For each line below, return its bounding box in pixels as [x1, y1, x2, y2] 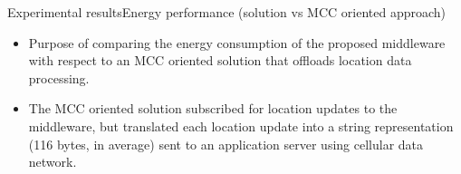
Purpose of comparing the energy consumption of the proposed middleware [28, 33, 446, 52]
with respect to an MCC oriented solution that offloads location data [28, 51, 412, 70]
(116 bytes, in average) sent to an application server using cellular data [28, 134, 424, 153]
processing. [28, 68, 90, 87]
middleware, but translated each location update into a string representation [28, 116, 454, 135]
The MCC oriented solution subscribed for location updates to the [28, 99, 398, 118]
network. [28, 152, 77, 171]
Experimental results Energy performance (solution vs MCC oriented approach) [7, 3, 447, 21]
